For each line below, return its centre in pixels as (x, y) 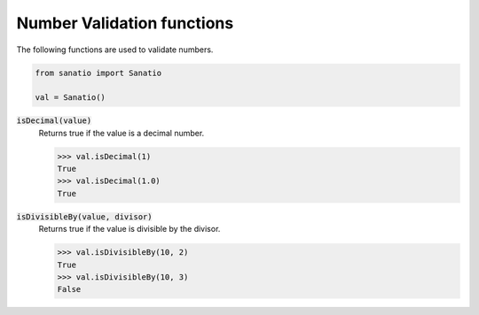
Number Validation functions (125, 23)
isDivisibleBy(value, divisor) (84, 216)
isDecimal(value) (54, 121)
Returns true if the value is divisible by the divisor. (130, 229)
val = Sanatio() (71, 98)
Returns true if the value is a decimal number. (122, 133)
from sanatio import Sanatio (98, 73)
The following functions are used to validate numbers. (115, 50)
